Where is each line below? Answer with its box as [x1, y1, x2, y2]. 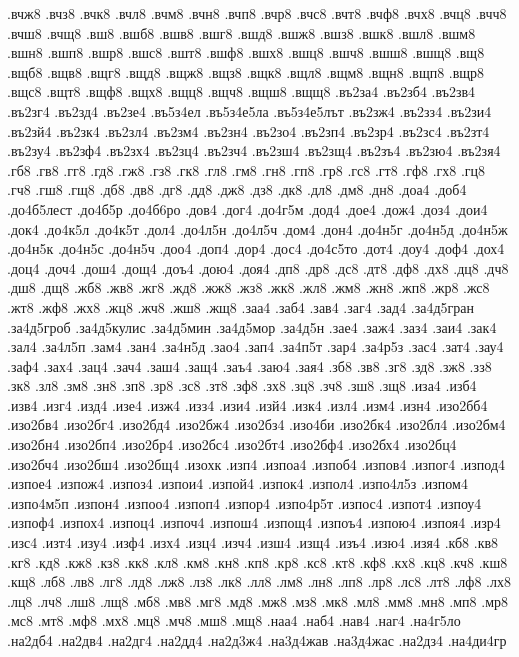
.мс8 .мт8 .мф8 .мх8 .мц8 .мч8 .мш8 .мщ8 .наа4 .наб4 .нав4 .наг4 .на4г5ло [7, 610, 461, 631]
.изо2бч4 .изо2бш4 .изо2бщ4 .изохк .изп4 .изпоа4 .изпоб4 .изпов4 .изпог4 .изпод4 [7, 453, 506, 474]
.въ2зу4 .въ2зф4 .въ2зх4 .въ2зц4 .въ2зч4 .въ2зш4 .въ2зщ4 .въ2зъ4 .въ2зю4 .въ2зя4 [7, 140, 501, 161]
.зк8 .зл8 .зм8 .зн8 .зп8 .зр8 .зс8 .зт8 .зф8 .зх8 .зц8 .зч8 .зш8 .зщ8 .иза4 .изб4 [7, 375, 477, 396]
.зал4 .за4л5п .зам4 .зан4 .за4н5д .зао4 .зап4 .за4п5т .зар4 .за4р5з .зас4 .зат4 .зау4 [7, 336, 504, 357]
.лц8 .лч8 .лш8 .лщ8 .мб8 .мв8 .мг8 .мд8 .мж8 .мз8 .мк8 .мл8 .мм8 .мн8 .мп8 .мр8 [7, 590, 508, 611]
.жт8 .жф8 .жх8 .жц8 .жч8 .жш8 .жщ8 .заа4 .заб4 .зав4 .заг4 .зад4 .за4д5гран [7, 296, 475, 317]
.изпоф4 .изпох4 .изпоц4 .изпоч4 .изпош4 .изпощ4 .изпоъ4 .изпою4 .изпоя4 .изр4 [7, 512, 501, 533]
